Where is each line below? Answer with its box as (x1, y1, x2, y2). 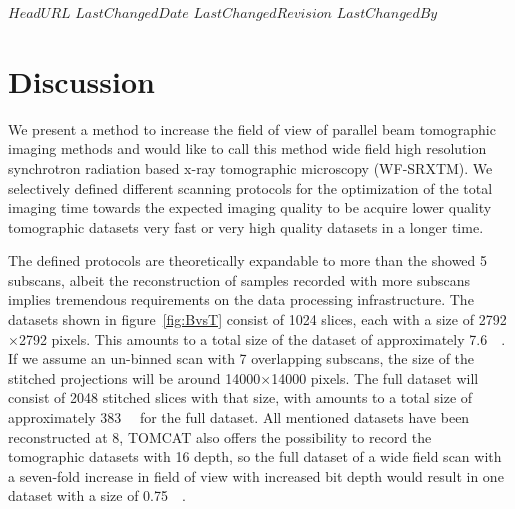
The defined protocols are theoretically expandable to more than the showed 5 (8, 250, 488, 271)
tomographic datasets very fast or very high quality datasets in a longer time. (8, 216, 484, 237)
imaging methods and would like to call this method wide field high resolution (8, 138, 487, 159)
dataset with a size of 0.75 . (8, 485, 186, 506)
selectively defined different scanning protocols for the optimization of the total (8, 177, 493, 198)
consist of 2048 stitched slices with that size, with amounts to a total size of (8, 387, 473, 408)
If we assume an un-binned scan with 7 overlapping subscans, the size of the (8, 348, 475, 369)
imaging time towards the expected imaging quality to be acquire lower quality (8, 197, 492, 218)
